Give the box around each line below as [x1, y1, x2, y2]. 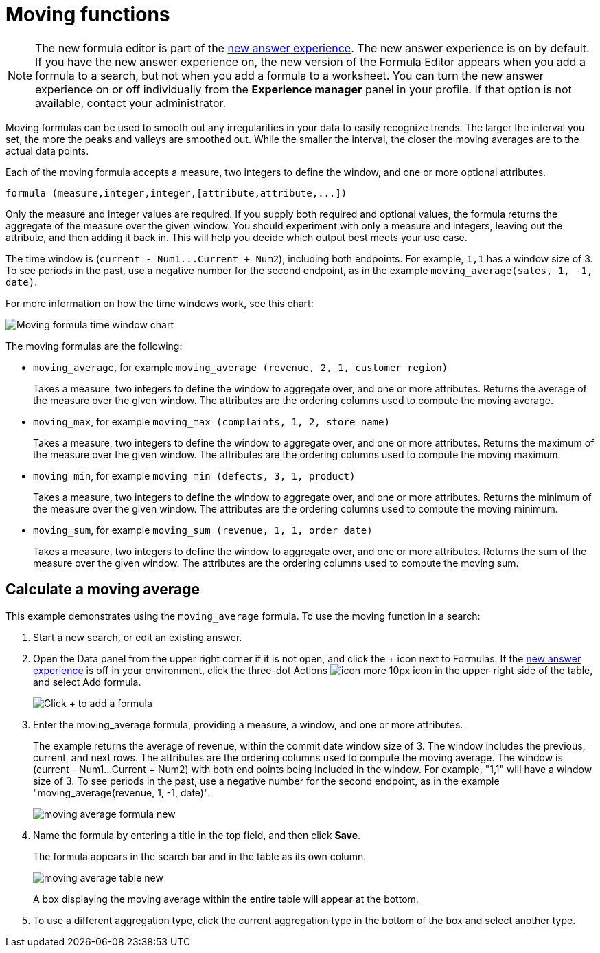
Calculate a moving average [5, 581, 200, 598]
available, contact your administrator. [35, 96, 227, 110]
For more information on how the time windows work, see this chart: [5, 297, 314, 309]
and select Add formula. [33, 675, 141, 688]
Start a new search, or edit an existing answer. [33, 631, 242, 643]
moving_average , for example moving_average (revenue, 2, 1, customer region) [33, 361, 448, 373]
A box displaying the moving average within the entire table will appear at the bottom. [33, 893, 419, 905]
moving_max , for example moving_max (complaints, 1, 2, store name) [33, 415, 390, 427]
